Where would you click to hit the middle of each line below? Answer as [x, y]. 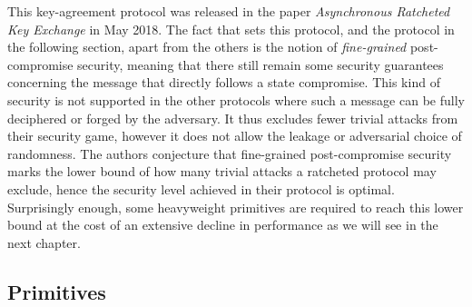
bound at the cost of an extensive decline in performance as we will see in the [223, 225]
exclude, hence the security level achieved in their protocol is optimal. [201, 188]
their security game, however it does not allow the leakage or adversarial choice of [235, 136]
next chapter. [44, 242]
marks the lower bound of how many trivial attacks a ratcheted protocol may [222, 171]
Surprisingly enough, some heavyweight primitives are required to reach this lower [236, 207]
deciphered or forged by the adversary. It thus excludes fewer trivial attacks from [233, 118]
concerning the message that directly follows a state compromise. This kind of [224, 82]
